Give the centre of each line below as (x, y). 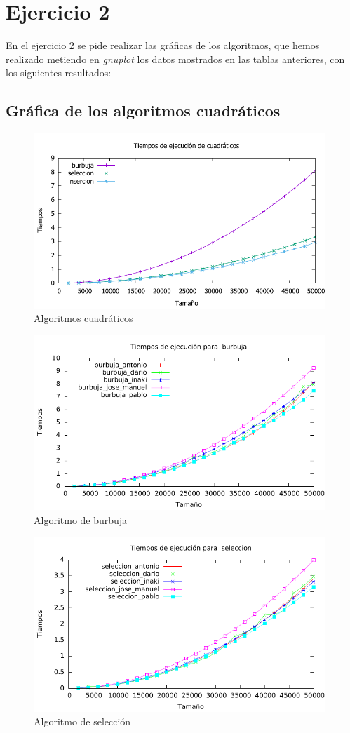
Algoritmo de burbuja (81, 519)
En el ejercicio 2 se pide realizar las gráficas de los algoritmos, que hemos (163, 45)
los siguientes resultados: (59, 73)
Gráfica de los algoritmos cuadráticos (143, 110)
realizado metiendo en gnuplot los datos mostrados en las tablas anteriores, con (175, 59)
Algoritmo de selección (82, 721)
